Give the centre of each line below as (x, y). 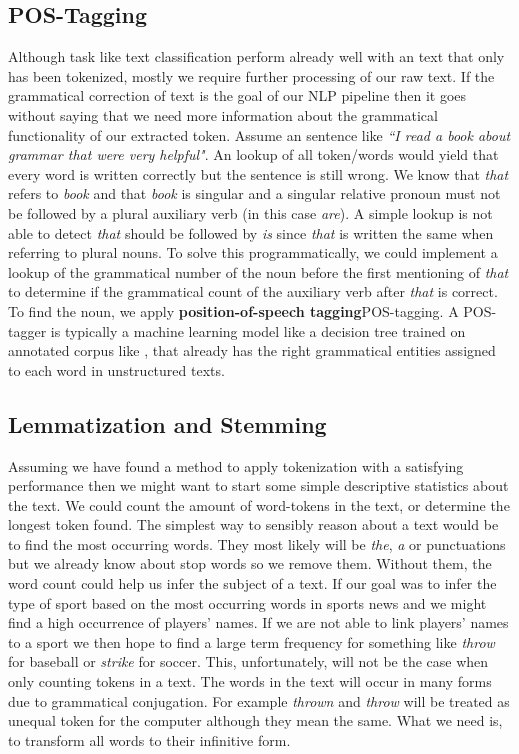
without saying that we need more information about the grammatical (223, 114)
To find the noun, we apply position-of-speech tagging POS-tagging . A (233, 310)
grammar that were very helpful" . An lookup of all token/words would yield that (253, 154)
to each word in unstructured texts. (116, 369)
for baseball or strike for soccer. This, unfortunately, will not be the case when (248, 661)
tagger (27, 330)
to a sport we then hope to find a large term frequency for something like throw (251, 641)
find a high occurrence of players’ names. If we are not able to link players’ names (258, 622)
